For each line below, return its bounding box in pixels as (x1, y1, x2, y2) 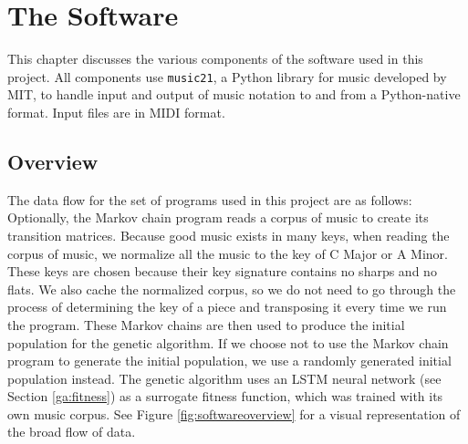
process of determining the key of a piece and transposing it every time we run (7, 297, 447, 316)
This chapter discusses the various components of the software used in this (7, 49, 423, 68)
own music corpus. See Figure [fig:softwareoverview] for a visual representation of (7, 404, 461, 423)
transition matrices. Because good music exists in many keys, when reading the (7, 225, 450, 244)
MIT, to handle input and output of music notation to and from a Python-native (7, 85, 461, 104)
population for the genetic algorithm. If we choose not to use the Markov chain (7, 333, 449, 352)
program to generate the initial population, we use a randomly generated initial (7, 351, 452, 370)
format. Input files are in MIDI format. (7, 102, 225, 121)
